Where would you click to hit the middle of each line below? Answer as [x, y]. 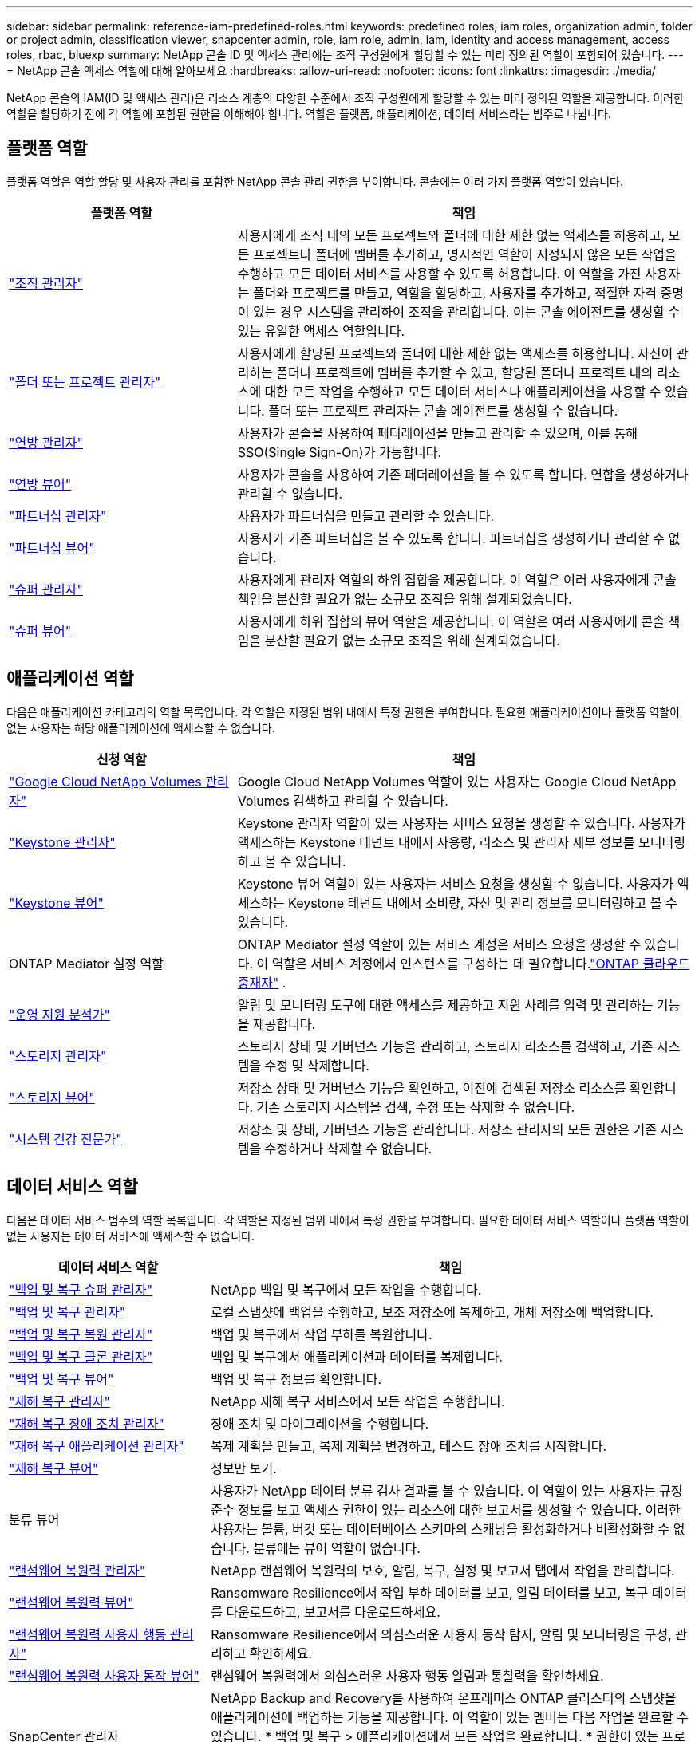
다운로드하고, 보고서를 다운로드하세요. [333, 1612]
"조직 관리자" [46, 283]
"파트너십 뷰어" [52, 548]
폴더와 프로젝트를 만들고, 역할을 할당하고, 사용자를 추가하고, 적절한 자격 [455, 292]
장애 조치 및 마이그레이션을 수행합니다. [320, 1423]
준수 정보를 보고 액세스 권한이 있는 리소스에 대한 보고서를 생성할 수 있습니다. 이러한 [446, 1509]
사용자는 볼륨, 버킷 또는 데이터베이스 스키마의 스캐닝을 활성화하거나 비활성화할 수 [440, 1529]
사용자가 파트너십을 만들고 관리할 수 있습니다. [366, 516]
